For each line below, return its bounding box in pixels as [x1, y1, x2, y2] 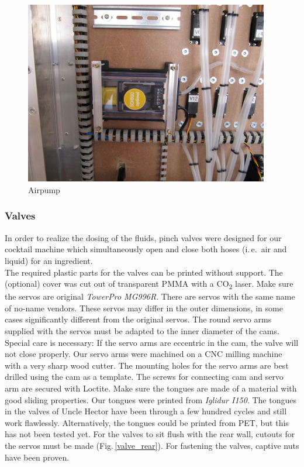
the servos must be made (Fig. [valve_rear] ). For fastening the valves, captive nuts [5, 439, 299, 451]
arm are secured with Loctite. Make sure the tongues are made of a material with [5, 382, 297, 394]
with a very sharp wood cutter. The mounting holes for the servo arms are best [5, 359, 289, 371]
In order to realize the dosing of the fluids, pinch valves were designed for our [5, 231, 282, 243]
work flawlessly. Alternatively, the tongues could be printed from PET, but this [5, 416, 289, 428]
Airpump [28, 183, 60, 195]
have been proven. [5, 451, 70, 463]
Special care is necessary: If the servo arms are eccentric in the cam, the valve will [5, 336, 299, 348]
